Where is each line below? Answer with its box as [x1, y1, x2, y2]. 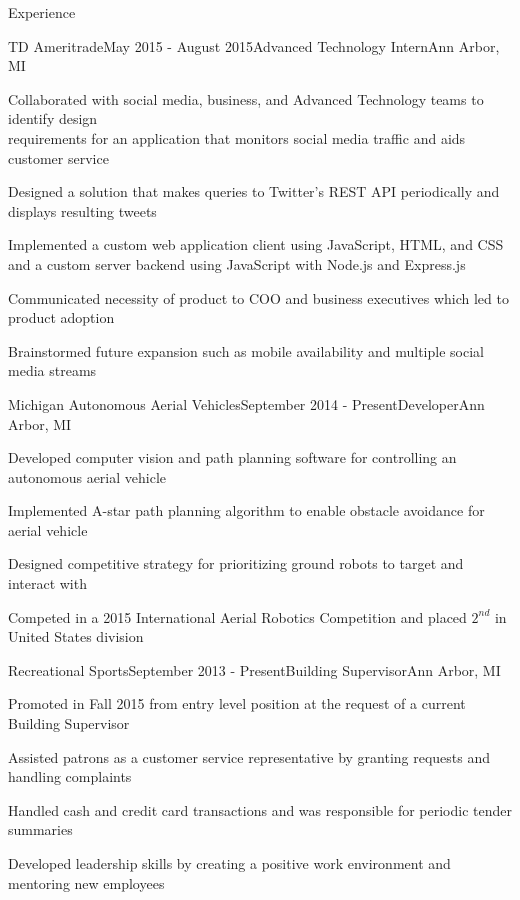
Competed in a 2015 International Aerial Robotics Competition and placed [8, 606, 467, 627]
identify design [8, 108, 98, 129]
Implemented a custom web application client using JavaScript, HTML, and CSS [8, 234, 504, 255]
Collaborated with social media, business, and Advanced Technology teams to [8, 88, 484, 109]
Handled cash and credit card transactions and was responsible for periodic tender [8, 799, 512, 820]
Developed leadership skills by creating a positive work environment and [8, 853, 451, 873]
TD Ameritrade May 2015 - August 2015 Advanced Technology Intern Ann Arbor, [8, 35, 500, 56]
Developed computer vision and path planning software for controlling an [8, 447, 457, 468]
